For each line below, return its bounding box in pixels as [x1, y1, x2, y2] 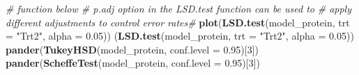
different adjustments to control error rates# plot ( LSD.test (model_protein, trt [6, 15, 350, 29]
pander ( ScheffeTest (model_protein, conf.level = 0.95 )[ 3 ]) [6, 56, 261, 70]
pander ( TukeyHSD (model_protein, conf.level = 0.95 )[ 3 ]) [6, 42, 259, 56]
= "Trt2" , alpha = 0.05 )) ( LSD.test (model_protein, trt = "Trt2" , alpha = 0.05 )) [6, 28, 354, 43]
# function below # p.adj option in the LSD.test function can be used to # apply [6, 1, 352, 15]
